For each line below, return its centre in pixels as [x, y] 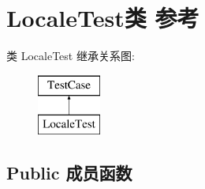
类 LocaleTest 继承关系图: [71, 56]
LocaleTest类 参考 [103, 18]
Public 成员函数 [69, 173]
